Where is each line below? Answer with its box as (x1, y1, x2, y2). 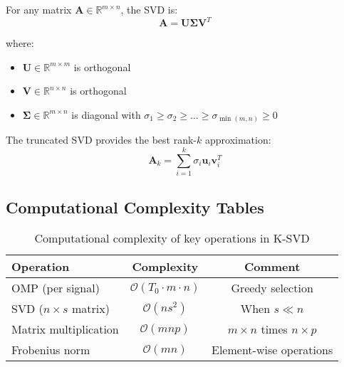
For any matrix (6, 2, 72, 16)
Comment (244, 258, 301, 275)
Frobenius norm (11, 341, 90, 358)
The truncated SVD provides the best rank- (6, 132, 197, 147)
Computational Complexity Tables (6, 196, 264, 218)
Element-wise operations (212, 341, 333, 358)
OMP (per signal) (11, 280, 100, 297)
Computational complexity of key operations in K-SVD (34, 230, 310, 247)
